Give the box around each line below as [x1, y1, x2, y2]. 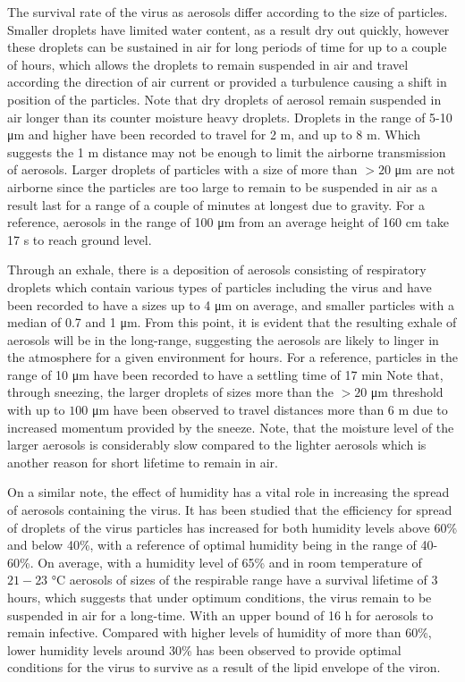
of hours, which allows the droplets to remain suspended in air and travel [7, 55, 409, 73]
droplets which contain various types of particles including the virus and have [7, 277, 432, 296]
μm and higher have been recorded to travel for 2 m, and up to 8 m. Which [7, 125, 420, 144]
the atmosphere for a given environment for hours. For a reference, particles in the [7, 348, 458, 366]
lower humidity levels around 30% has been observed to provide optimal [7, 640, 402, 659]
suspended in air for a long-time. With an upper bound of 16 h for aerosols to [7, 605, 434, 624]
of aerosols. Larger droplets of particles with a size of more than [7, 160, 358, 179]
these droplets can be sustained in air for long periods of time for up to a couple [7, 38, 447, 56]
